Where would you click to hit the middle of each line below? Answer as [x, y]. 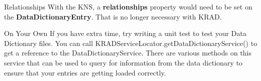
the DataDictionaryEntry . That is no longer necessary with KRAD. [113, 16]
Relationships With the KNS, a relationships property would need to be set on [128, 6]
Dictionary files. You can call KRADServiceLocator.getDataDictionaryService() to [131, 43]
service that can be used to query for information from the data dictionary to [123, 62]
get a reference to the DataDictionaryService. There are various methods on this [128, 53]
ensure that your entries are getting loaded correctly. [85, 72]
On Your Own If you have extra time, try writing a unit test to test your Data [125, 33]
